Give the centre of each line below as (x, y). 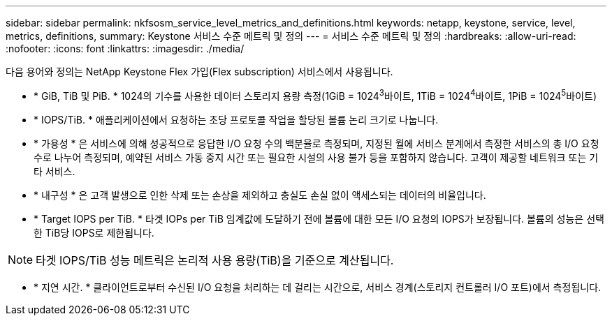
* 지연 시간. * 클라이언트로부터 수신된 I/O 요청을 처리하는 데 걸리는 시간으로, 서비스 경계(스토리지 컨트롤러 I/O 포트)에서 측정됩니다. (318, 287)
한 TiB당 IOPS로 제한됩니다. (94, 232)
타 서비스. (54, 171)
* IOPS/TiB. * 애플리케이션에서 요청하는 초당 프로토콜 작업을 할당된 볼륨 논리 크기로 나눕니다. (236, 119)
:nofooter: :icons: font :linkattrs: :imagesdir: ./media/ (125, 48)
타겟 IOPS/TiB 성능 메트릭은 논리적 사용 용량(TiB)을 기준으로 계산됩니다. (215, 260)
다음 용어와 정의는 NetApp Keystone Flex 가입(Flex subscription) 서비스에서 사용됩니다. (199, 72)
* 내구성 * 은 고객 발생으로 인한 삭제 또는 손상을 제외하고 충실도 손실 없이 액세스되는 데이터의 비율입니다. (260, 195)
